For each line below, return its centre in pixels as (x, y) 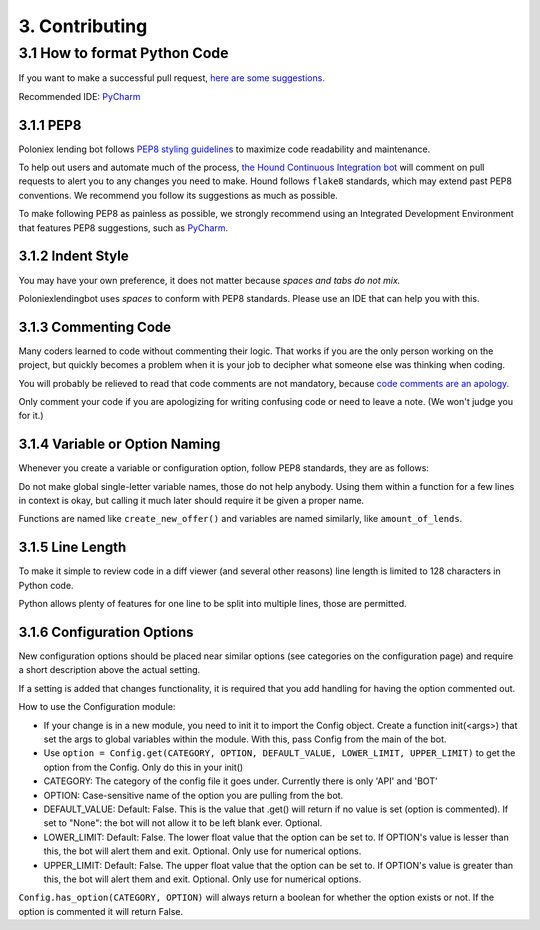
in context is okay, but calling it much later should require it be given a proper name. (191, 501)
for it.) (31, 416)
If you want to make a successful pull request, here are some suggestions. (171, 78)
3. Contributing (83, 26)
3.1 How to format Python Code (123, 53)
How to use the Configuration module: (97, 707)
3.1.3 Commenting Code (95, 326)
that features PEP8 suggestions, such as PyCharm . (123, 227)
